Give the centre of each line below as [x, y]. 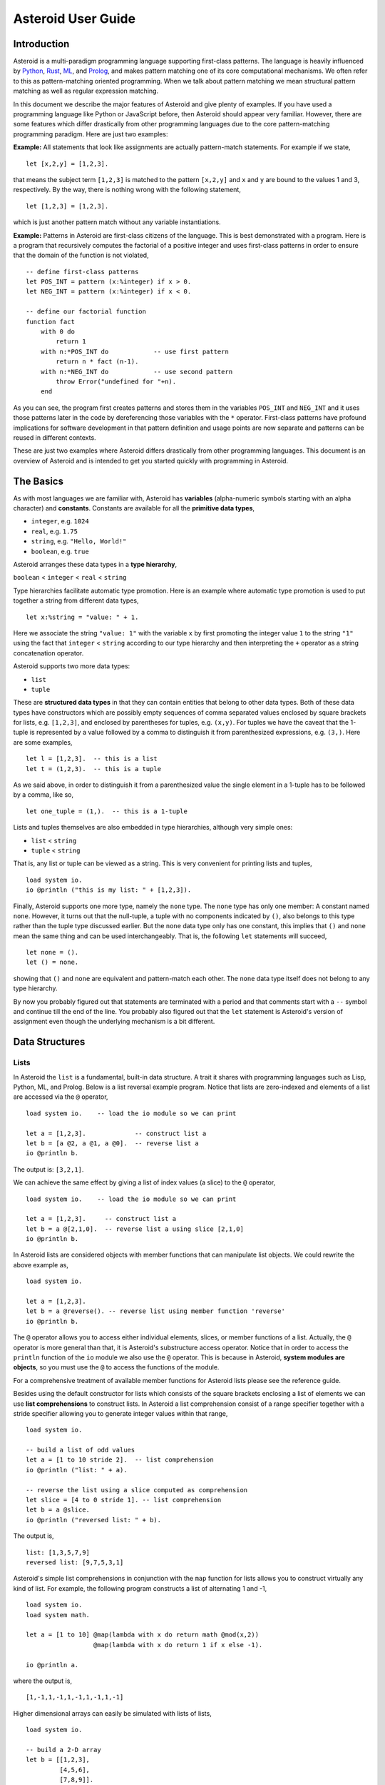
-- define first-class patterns [82, 272]
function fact [50, 322]
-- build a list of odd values [81, 1450]
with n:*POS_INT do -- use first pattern [135, 351]
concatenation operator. [48, 653]
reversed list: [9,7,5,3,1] [75, 1563]
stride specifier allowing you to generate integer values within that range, [120, 1413]
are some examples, [43, 742]
